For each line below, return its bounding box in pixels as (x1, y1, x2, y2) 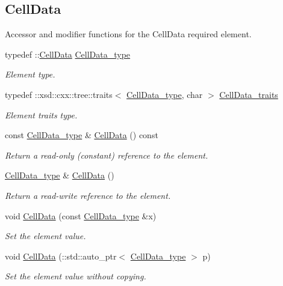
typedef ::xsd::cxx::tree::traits (5, 88, 113, 100)
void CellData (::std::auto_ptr (5, 249, 117, 262)
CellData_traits (219, 88, 278, 100)
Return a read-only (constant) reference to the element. (5, 148, 208, 161)
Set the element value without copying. (5, 270, 146, 282)
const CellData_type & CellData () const (5, 129, 158, 141)
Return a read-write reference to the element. (5, 189, 171, 201)
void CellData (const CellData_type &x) (5, 209, 157, 222)
